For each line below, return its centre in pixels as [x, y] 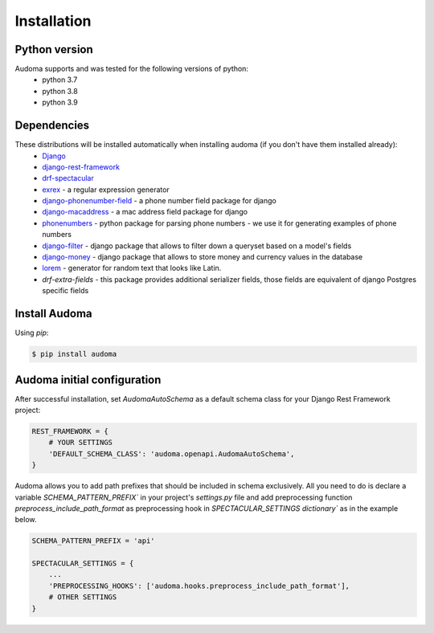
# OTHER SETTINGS [83, 597]
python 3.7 [60, 80]
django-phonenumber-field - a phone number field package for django [159, 201]
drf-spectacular [68, 178]
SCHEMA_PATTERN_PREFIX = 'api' [94, 541]
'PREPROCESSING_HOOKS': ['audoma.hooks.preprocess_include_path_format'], [199, 586]
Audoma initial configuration [88, 380]
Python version [54, 49]
